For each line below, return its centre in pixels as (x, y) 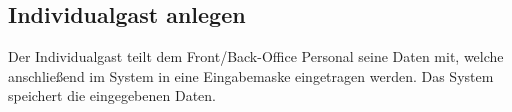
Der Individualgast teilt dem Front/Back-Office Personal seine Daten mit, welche (256, 56)
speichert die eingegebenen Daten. (112, 95)
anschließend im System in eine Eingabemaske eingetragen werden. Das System (251, 75)
